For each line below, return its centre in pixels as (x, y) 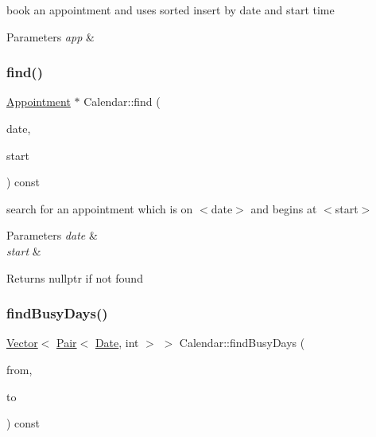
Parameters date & (52, 235)
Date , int (117, 343)
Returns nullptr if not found (75, 277)
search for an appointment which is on (100, 208)
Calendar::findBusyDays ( (242, 343)
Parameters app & (50, 36)
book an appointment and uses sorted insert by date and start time (171, 10)
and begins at (284, 208)
